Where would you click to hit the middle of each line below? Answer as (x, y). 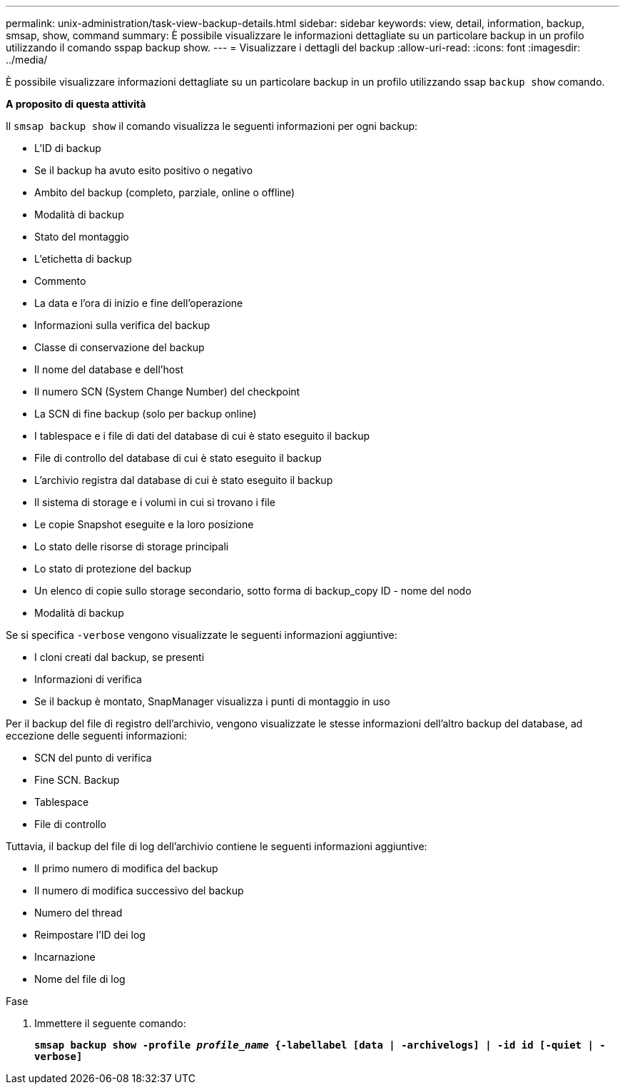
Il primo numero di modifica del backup (126, 868)
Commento (60, 281)
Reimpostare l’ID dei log (90, 935)
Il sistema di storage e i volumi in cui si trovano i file (155, 502)
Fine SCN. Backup (77, 780)
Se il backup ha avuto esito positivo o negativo (144, 170)
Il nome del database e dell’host (109, 369)
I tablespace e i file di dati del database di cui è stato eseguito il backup (202, 436)
